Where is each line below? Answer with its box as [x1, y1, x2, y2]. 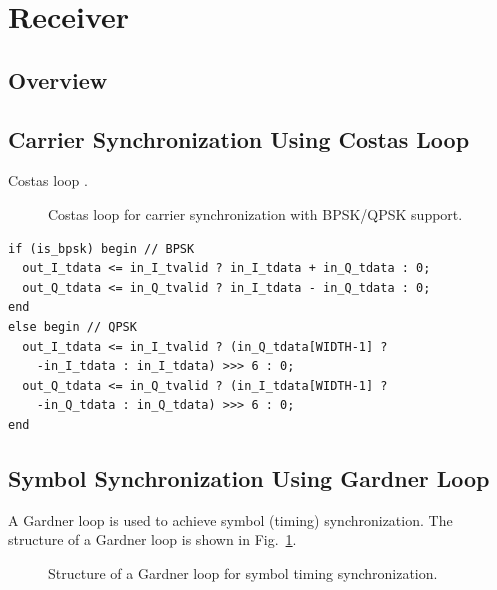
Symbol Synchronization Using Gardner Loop [8, 462, 490, 493]
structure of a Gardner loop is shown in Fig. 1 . [8, 529, 297, 550]
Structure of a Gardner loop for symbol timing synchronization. [48, 562, 438, 583]
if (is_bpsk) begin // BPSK [8, 241, 195, 256]
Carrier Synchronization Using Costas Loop [8, 123, 470, 154]
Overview [8, 64, 108, 95]
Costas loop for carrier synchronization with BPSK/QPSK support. [48, 203, 463, 224]
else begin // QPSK [8, 319, 137, 334]
